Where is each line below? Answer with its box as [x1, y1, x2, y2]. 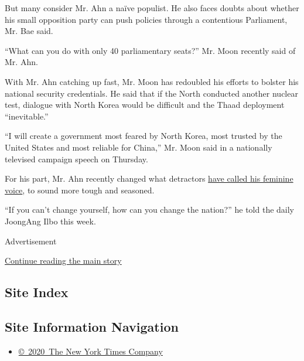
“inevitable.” [5, 110, 49, 122]
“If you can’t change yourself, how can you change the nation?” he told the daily [5, 203, 295, 216]
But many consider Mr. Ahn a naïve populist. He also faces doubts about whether [5, 2, 299, 13]
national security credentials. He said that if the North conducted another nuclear [5, 87, 298, 99]
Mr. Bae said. [5, 25, 53, 37]
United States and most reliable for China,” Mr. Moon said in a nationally [5, 141, 272, 153]
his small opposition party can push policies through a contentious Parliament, [5, 13, 288, 25]
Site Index [5, 283, 69, 301]
